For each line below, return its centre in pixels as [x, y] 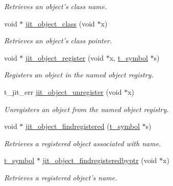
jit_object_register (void [65, 57]
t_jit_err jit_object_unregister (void [63, 91]
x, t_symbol [129, 57]
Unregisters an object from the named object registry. [86, 109]
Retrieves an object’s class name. [56, 6]
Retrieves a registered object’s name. [61, 177]
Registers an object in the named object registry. [79, 75]
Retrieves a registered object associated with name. [83, 143]
